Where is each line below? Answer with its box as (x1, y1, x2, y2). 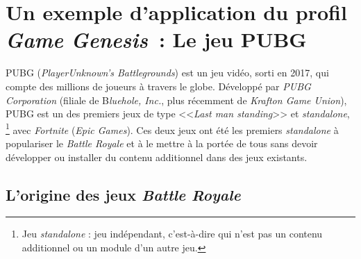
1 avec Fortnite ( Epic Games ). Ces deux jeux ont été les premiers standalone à (6, 120, 339, 137)
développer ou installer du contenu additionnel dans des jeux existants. (6, 149, 308, 164)
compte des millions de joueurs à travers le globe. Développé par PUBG (6, 78, 311, 93)
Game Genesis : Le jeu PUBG (6, 25, 307, 54)
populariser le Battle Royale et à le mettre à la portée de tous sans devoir (6, 135, 318, 150)
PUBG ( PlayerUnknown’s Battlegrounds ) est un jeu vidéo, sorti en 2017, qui (6, 65, 329, 80)
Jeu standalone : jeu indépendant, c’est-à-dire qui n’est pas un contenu (22, 226, 323, 241)
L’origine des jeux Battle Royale (6, 183, 241, 205)
